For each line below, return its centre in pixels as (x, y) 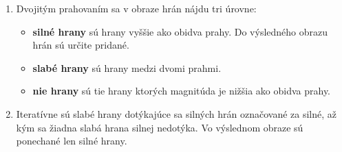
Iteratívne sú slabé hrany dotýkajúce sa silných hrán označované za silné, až (177, 113)
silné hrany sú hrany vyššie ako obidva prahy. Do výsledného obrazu (180, 31)
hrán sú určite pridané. (81, 45)
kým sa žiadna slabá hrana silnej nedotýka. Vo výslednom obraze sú (160, 127)
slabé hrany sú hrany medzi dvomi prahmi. (127, 67)
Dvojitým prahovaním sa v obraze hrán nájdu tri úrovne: (136, 8)
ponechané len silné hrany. (72, 141)
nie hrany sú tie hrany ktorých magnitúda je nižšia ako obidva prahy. (182, 91)
